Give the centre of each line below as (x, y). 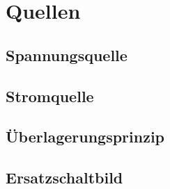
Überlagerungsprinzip (85, 137)
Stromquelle (50, 96)
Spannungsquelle (67, 55)
